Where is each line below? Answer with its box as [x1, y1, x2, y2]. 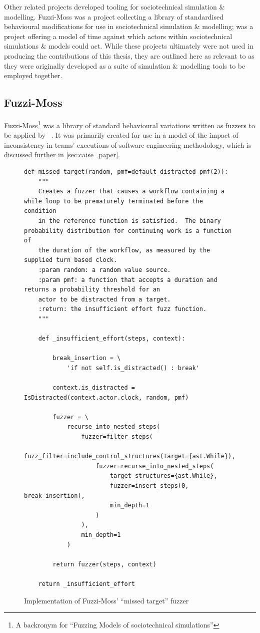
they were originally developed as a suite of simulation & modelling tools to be [4, 60, 245, 71]
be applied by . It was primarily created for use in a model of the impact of [4, 130, 238, 140]
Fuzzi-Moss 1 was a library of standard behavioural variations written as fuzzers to [4, 118, 255, 130]
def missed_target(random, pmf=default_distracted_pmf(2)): [24, 168, 228, 175]
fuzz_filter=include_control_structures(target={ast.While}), [24, 453, 235, 460]
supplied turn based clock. [24, 256, 117, 264]
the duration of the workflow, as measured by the [38, 246, 210, 254]
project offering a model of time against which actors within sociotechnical [4, 31, 232, 41]
